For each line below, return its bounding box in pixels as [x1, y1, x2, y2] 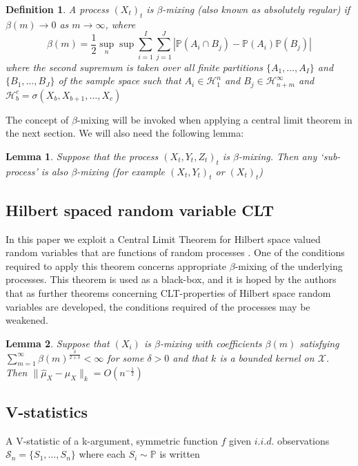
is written [159, 447, 200, 461]
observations [277, 433, 330, 447]
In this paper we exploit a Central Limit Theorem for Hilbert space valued [6, 231, 321, 246]
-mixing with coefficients [159, 336, 262, 350]
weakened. [6, 313, 48, 327]
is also [41, 164, 68, 178]
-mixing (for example [77, 164, 166, 178]
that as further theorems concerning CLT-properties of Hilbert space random [6, 285, 331, 300]
